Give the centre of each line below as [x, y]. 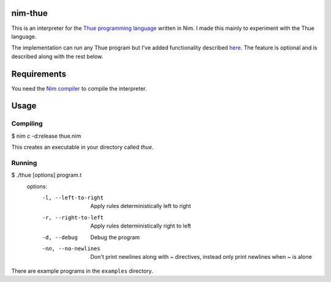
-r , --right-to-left [73, 217]
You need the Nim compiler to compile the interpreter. [79, 88]
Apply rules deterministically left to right [141, 206]
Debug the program [115, 237]
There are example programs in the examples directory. [82, 271]
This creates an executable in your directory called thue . [82, 147]
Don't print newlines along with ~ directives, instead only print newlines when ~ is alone [201, 257]
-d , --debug [60, 237]
